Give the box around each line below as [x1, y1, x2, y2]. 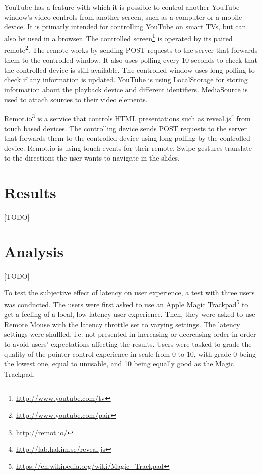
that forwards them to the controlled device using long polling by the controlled [4, 133, 250, 143]
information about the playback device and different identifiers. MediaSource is [4, 84, 248, 95]
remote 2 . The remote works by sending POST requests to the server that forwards [4, 43, 258, 55]
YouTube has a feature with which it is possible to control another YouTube [4, 2, 240, 12]
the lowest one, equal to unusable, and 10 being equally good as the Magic [4, 358, 234, 369]
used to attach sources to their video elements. [4, 94, 148, 104]
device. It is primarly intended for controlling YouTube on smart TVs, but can [4, 21, 246, 32]
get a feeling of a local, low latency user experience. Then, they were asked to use [4, 309, 255, 320]
